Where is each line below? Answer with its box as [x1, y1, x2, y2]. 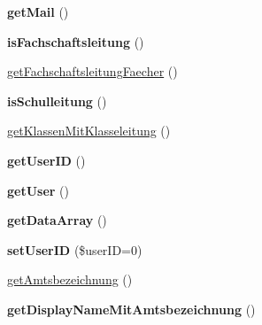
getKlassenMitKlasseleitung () [7, 121, 171, 140]
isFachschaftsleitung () [7, 32, 144, 50]
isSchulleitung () [7, 91, 107, 110]
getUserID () [7, 151, 86, 169]
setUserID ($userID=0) [7, 240, 143, 259]
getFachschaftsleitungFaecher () [7, 62, 178, 81]
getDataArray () [7, 211, 107, 229]
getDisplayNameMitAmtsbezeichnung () [7, 299, 256, 318]
